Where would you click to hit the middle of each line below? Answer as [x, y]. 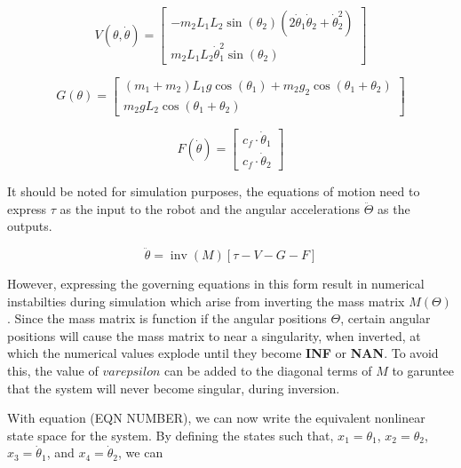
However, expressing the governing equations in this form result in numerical [216, 284]
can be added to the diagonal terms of [268, 371]
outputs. [30, 226]
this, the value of [53, 371]
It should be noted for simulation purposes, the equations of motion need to [214, 191]
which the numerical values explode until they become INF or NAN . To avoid [223, 353]
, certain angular [385, 318]
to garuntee [423, 371]
